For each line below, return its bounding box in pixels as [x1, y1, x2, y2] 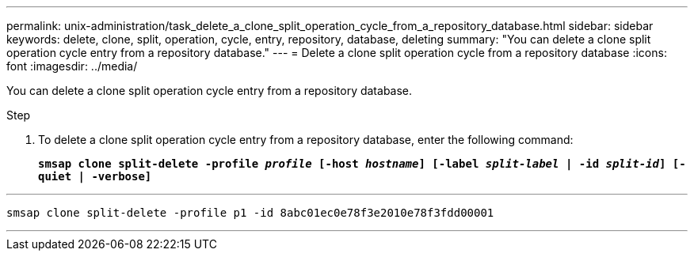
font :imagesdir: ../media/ [6, 59, 138, 73]
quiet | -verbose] [38, 170, 152, 183]
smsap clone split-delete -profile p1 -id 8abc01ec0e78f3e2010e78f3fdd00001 [6, 206, 494, 219]
